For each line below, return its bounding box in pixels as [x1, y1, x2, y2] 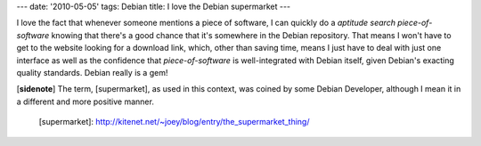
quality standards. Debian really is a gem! [16, 67, 168, 77]
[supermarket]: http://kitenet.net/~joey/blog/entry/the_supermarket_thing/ [38, 117, 310, 127]
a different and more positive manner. [16, 96, 155, 107]
